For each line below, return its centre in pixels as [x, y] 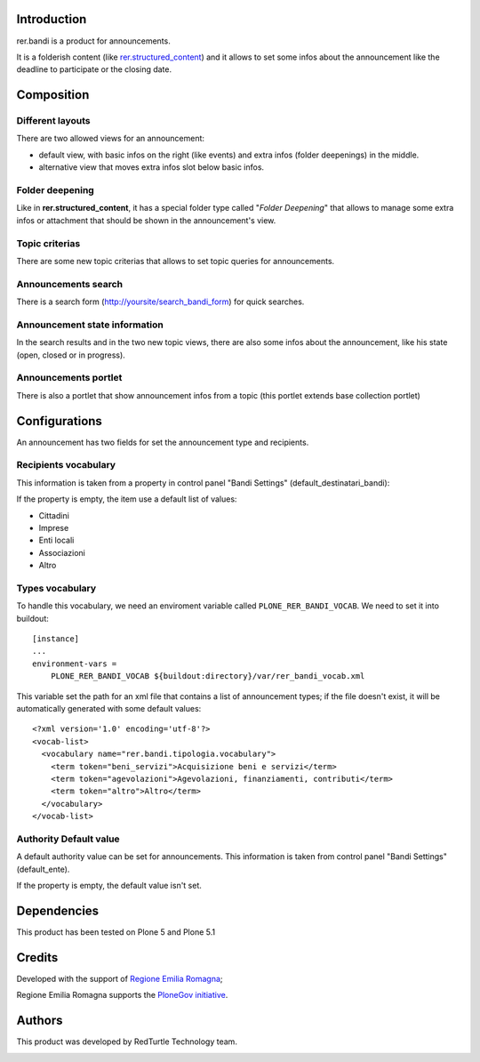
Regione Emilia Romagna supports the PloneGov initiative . [122, 995]
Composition [53, 95]
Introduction [52, 19]
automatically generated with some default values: [109, 708]
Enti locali [56, 540]
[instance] [56, 639]
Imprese [54, 527]
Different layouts [53, 121]
